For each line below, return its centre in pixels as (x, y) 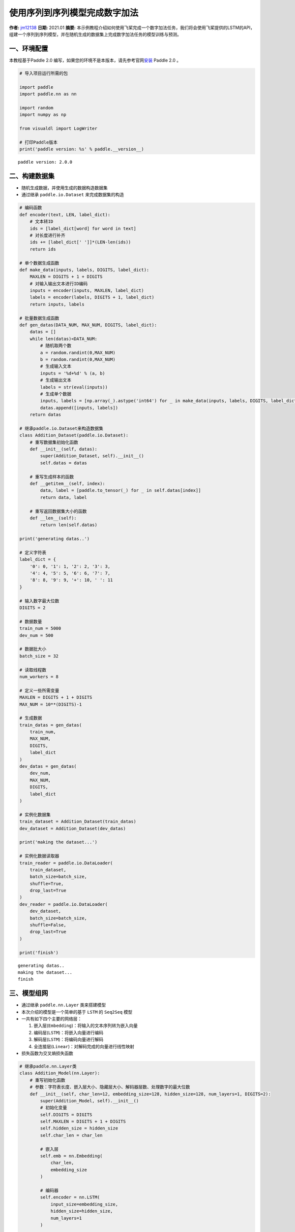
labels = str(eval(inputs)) (74, 387)
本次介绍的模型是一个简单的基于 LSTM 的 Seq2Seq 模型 (77, 1012)
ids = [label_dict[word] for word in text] (83, 228)
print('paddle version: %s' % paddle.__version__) (82, 149)
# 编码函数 (31, 208)
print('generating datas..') (55, 539)
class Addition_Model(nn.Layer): (60, 1073)
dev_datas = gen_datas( (48, 767)
